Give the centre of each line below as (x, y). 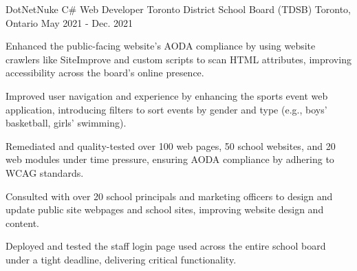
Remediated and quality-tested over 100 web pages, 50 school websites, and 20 (171, 145)
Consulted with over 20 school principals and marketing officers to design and (169, 196)
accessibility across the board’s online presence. (105, 73)
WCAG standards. (45, 172)
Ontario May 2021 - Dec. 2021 (69, 22)
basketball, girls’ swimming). (66, 123)
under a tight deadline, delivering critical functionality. (121, 259)
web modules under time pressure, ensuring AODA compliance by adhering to (170, 159)
